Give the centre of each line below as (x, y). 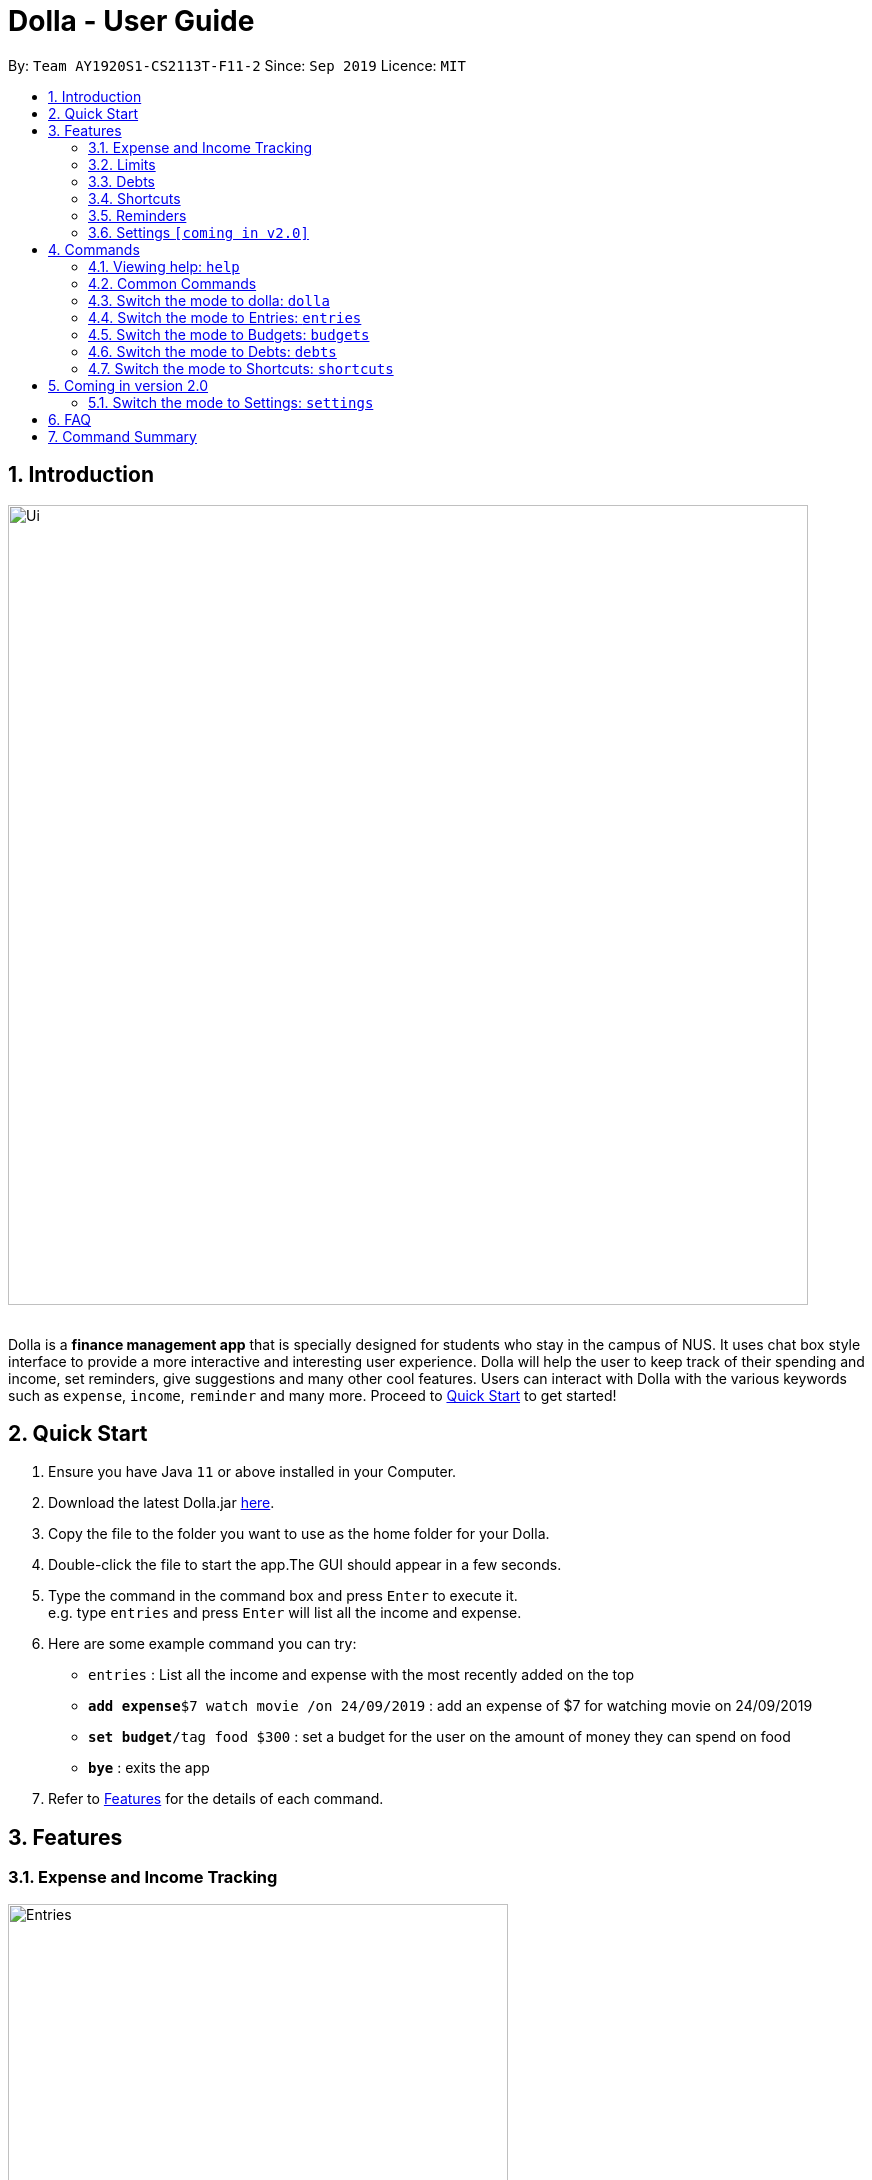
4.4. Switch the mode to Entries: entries (225, 317)
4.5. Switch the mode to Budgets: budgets (229, 334)
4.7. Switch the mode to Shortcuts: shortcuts (241, 368)
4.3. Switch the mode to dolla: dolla (209, 300)
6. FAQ (70, 419)
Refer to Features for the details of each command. (216, 1799)
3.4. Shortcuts (134, 198)
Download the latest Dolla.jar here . (161, 1503)
